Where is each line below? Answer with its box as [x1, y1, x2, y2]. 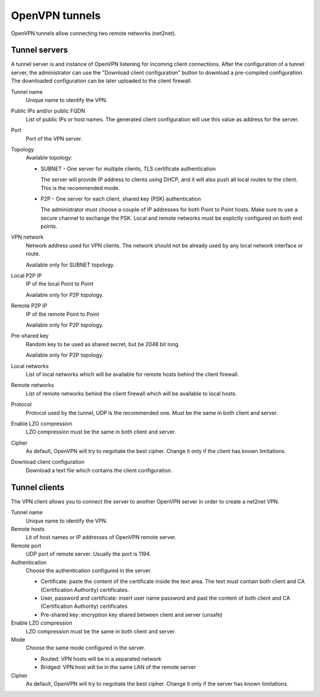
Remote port [11, 542, 41, 549]
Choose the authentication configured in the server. [25, 567, 152, 574]
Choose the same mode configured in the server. [25, 644, 146, 651]
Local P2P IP [11, 272, 42, 279]
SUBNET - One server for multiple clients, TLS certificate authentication [40, 165, 216, 172]
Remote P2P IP [11, 302, 47, 309]
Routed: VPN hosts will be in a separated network [40, 655, 162, 662]
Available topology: [25, 154, 73, 161]
